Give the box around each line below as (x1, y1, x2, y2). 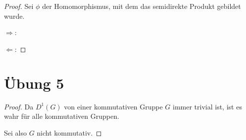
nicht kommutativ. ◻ (37, 127, 102, 138)
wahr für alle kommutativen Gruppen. (4, 111, 119, 121)
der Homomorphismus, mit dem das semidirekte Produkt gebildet (42, 1, 241, 11)
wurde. (4, 10, 25, 21)
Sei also (4, 127, 27, 138)
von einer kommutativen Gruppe (64, 101, 163, 111)
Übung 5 (4, 72, 64, 93)
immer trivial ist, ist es (173, 101, 242, 111)
